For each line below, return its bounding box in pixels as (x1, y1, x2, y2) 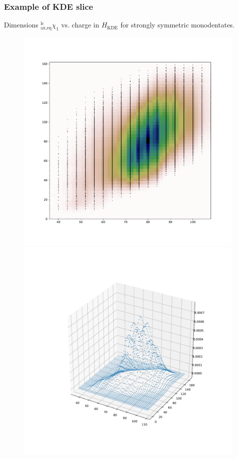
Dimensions (4, 20, 38, 30)
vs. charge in (61, 20, 99, 30)
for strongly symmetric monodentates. (120, 20, 235, 30)
